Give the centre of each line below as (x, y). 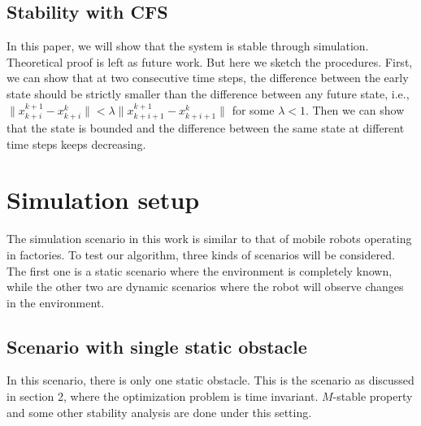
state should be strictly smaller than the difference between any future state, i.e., (208, 93)
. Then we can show (355, 109)
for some (253, 109)
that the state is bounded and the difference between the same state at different (206, 128)
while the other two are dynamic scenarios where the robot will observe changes (205, 287)
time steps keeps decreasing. (76, 143)
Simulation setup (103, 200)
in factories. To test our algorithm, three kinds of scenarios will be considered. (201, 254)
